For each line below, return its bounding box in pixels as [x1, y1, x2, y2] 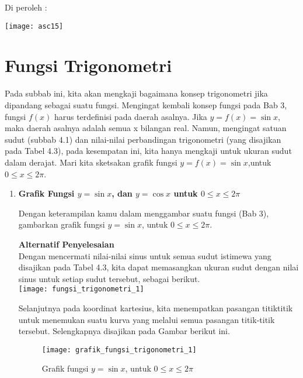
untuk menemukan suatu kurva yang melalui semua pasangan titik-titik [18, 313, 275, 325]
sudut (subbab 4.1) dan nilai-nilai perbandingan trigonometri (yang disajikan [5, 133, 281, 145]
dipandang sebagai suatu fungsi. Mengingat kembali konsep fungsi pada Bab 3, [5, 98, 287, 111]
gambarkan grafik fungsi [18, 218, 105, 231]
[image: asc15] [5, 22, 64, 30]
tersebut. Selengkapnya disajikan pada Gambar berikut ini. [18, 325, 230, 337]
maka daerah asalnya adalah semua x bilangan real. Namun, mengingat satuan [5, 122, 287, 134]
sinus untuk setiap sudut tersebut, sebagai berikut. [18, 272, 200, 284]
